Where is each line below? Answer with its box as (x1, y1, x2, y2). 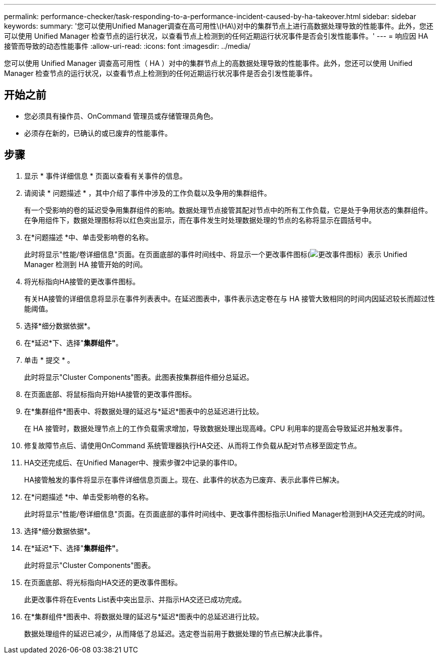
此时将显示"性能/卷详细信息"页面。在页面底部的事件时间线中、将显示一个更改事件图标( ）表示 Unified (24, 250, 407, 259)
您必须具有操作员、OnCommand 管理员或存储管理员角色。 (24, 111, 217, 120)
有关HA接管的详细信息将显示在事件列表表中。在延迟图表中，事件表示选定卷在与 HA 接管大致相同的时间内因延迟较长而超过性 (24, 294, 435, 303)
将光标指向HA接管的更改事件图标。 (24, 277, 140, 286)
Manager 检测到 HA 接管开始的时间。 (24, 260, 147, 269)
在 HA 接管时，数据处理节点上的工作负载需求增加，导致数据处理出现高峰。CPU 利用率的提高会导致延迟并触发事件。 (24, 424, 407, 433)
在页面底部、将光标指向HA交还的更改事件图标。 (24, 578, 182, 587)
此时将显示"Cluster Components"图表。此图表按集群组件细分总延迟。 (24, 372, 254, 381)
